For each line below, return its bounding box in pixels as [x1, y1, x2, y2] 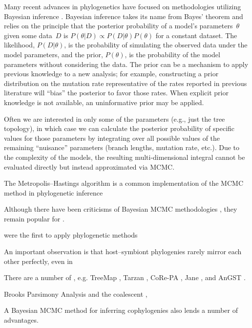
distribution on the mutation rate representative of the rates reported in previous [4, 78, 247, 88]
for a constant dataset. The [155, 30, 237, 40]
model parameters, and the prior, [4, 49, 103, 59]
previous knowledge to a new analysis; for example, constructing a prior [4, 68, 219, 79]
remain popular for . [4, 213, 64, 223]
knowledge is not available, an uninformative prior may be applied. [4, 97, 204, 107]
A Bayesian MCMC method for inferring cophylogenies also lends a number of [4, 305, 238, 315]
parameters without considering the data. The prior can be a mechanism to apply [4, 59, 249, 69]
